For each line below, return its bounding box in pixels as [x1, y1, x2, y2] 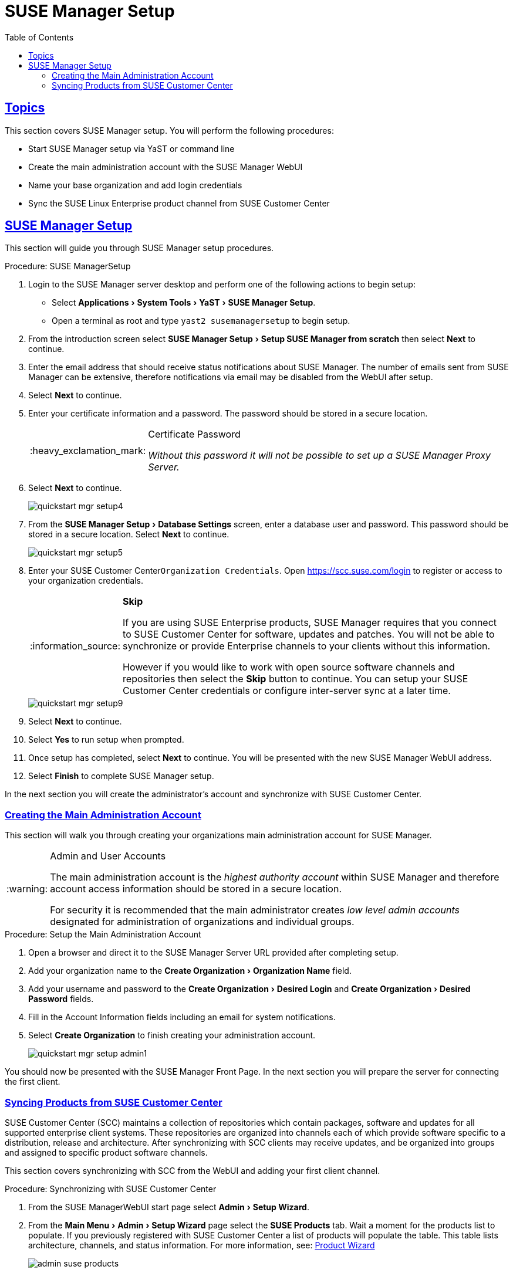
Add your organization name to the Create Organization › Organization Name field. [28, 966, 352, 976]
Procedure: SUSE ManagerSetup [5, 261, 131, 272]
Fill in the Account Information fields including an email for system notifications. [28, 1012, 336, 1023]
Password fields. [28, 994, 94, 1004]
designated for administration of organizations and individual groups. [50, 916, 355, 928]
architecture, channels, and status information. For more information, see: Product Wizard [28, 1240, 375, 1250]
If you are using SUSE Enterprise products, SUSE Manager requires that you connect [123, 617, 497, 629]
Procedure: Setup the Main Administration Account [5, 929, 201, 940]
